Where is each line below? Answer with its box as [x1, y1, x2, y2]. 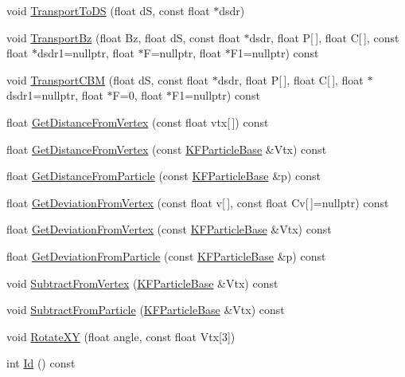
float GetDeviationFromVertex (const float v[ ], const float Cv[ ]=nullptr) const [6, 194, 389, 210]
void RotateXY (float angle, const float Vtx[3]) [6, 328, 236, 344]
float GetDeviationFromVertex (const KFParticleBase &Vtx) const [6, 221, 332, 238]
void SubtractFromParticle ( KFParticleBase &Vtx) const [6, 301, 285, 318]
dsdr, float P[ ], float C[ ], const [249, 29, 399, 45]
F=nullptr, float [143, 45, 221, 61]
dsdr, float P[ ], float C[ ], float [217, 71, 364, 88]
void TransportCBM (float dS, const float [6, 71, 209, 88]
